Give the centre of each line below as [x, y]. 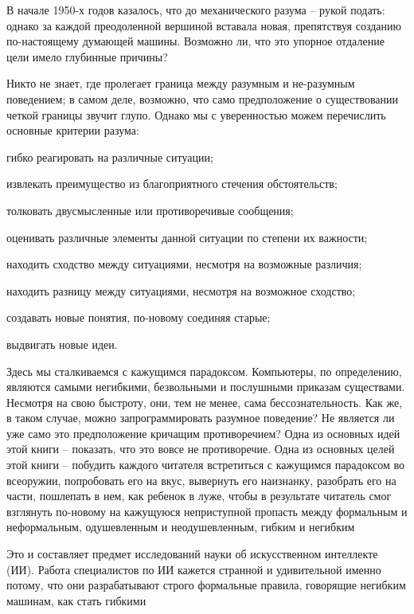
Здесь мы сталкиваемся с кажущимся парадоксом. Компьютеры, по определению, [204, 371]
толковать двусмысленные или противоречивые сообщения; [150, 210]
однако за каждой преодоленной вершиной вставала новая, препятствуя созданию [204, 25]
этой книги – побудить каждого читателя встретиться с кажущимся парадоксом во [206, 465]
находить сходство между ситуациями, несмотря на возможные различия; [184, 264]
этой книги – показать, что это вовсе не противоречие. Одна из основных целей [201, 449]
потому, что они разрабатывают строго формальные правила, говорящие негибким [206, 585]
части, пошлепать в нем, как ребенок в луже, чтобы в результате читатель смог [199, 496]
